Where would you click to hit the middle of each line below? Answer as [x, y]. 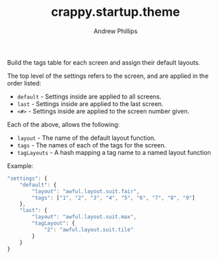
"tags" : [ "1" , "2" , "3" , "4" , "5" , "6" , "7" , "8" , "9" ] [114, 198]
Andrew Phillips [116, 31]
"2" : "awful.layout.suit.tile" [89, 229]
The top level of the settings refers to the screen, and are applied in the [108, 76]
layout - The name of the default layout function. [86, 138]
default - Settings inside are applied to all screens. [89, 96]
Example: [20, 165]
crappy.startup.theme [116, 12]
